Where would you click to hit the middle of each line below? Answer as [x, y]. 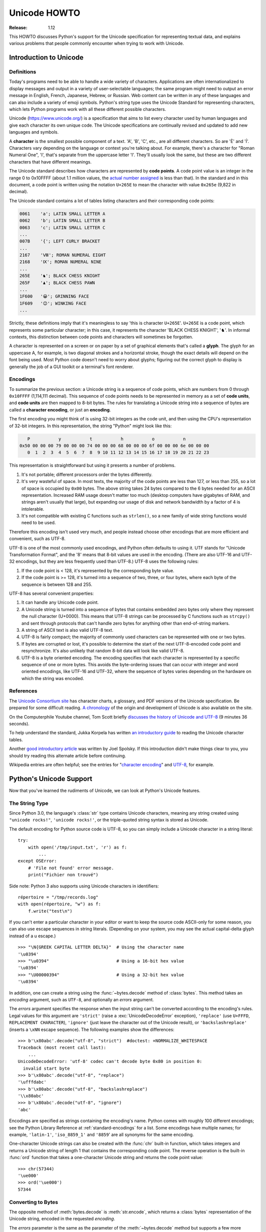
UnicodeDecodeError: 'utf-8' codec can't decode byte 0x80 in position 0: [110, 1061]
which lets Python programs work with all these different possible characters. [88, 109]
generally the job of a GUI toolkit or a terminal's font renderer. [71, 367]
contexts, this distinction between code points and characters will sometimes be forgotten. [101, 337]
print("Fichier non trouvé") [63, 875]
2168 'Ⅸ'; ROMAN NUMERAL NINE [61, 262]
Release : [18, 28]
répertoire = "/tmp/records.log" [58, 897]
